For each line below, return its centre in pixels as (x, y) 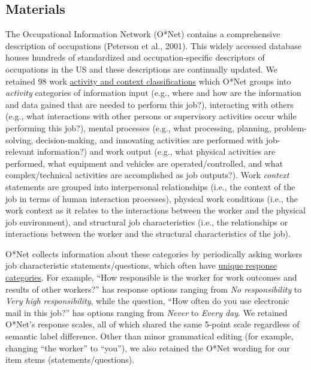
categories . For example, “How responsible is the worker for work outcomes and (151, 277)
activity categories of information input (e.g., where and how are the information (153, 93)
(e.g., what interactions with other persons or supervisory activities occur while (151, 116)
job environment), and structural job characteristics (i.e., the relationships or (147, 222)
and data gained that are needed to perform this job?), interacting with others (150, 104)
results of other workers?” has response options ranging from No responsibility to (154, 289)
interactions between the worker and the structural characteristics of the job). (148, 234)
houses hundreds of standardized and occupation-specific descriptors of (135, 57)
